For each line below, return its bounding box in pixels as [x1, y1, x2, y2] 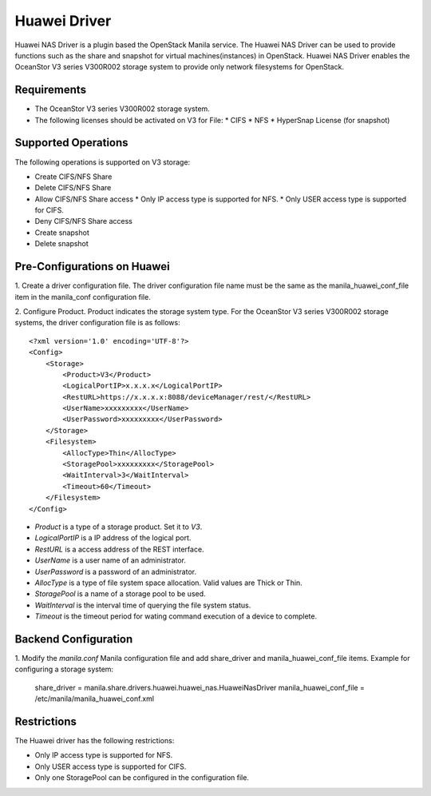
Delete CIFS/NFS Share [34, 183, 112, 193]
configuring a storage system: [14, 664, 114, 675]
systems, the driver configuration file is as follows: [14, 318, 180, 328]
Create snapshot [34, 228, 89, 237]
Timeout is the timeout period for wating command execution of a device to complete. [34, 611, 318, 621]
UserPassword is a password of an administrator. [34, 567, 197, 576]
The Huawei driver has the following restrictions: [14, 736, 175, 746]
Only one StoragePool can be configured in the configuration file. [34, 773, 249, 782]
